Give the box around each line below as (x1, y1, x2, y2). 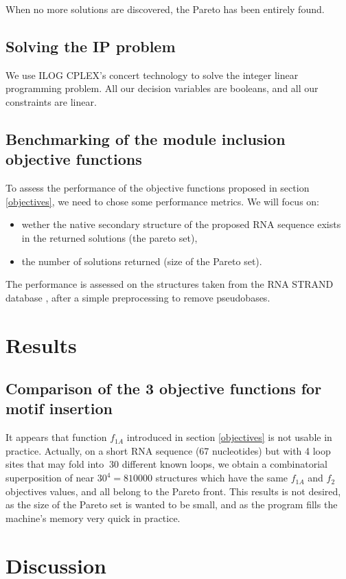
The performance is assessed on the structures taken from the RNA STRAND (5, 277, 334, 291)
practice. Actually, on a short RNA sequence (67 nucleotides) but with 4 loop (5, 443, 331, 457)
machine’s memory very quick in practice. (5, 510, 181, 525)
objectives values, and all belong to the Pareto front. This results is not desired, (5, 484, 341, 498)
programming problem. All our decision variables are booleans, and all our (5, 81, 319, 95)
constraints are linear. (5, 94, 97, 109)
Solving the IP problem (5, 35, 176, 56)
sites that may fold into (5, 457, 104, 471)
